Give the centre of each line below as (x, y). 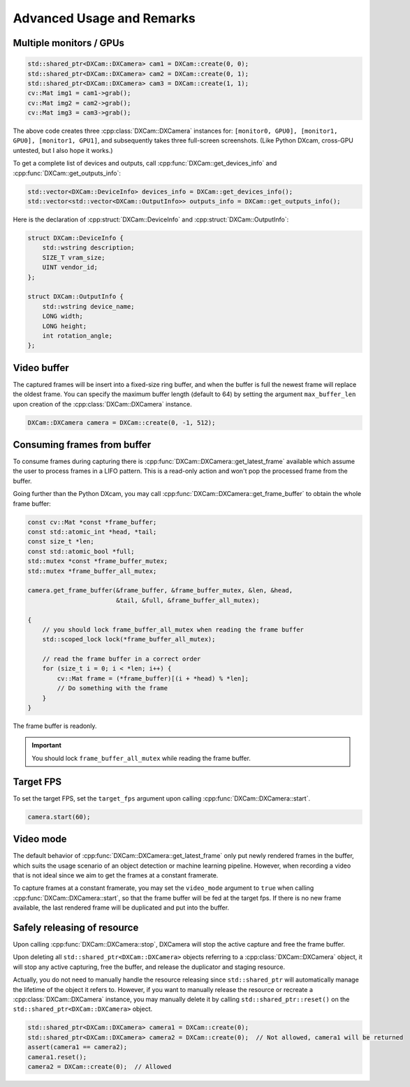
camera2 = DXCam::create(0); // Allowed (100, 1066)
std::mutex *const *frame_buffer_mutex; (97, 561)
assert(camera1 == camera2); (78, 1047)
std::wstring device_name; (89, 306)
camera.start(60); (59, 817)
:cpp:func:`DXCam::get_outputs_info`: (67, 173)
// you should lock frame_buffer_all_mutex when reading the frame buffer (173, 629)
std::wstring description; (89, 248)
